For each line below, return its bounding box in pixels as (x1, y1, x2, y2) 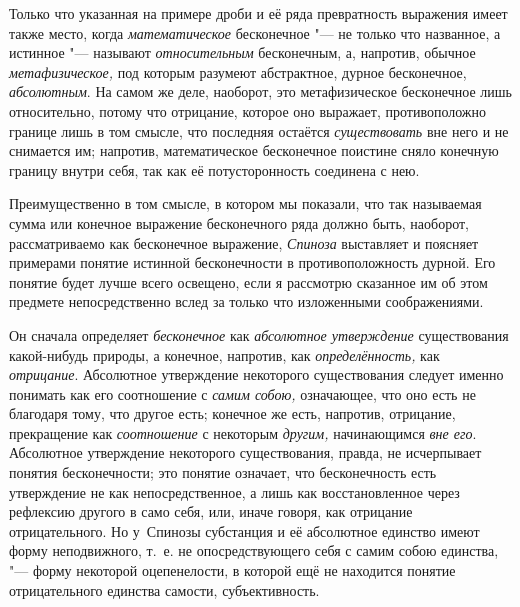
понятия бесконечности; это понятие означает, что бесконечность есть (9, 462, 437, 483)
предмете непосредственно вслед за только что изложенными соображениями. (9, 291, 484, 312)
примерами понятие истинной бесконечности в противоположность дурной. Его (9, 252, 496, 273)
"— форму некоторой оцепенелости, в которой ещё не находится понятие (9, 560, 456, 581)
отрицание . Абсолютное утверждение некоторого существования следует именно (9, 364, 504, 385)
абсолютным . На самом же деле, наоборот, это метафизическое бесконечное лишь (9, 81, 512, 102)
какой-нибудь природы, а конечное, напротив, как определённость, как (9, 344, 440, 365)
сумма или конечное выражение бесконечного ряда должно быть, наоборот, (9, 212, 469, 233)
